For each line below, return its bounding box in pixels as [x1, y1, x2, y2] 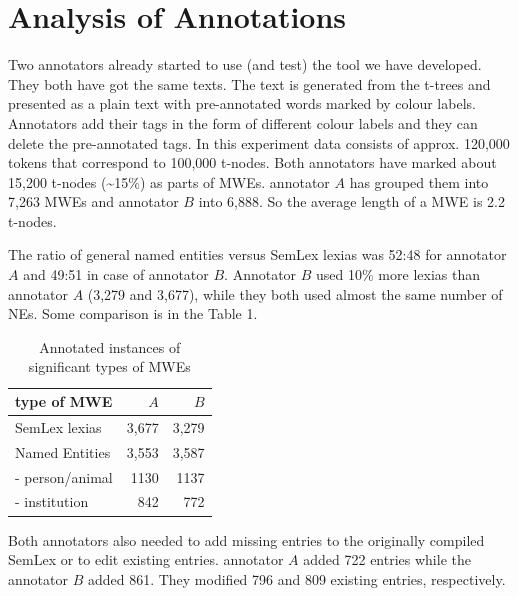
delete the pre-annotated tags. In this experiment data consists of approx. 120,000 [8, 132, 510, 153]
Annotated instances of [39, 336, 181, 357]
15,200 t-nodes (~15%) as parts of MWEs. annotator [8, 171, 330, 192]
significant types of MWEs [28, 356, 191, 377]
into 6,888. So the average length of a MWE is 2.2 [198, 191, 506, 212]
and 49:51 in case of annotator [23, 264, 209, 285]
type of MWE [15, 391, 113, 412]
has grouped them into [349, 171, 489, 192]
